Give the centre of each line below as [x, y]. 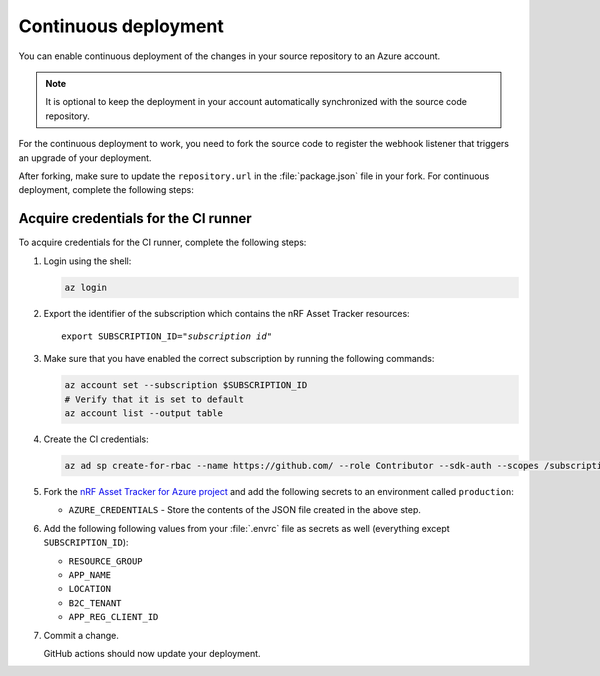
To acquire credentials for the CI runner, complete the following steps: [162, 242]
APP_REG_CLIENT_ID [113, 617]
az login [86, 287]
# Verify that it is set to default [154, 399]
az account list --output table [144, 413]
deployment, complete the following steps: [106, 190]
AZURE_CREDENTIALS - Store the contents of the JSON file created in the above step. [245, 510]
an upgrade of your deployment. [85, 157]
